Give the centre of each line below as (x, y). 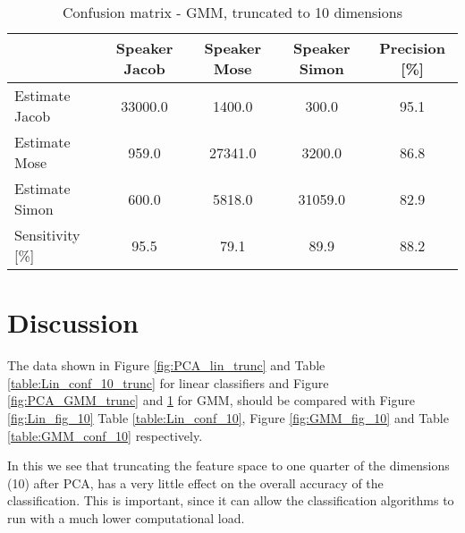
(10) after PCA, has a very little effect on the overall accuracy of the (195, 482)
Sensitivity (47, 235)
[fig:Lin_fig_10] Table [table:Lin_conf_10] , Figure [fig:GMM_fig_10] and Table (228, 417)
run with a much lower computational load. (126, 517)
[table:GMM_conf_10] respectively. (105, 435)
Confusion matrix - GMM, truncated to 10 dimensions (232, 12)
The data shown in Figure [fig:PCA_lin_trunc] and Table (166, 365)
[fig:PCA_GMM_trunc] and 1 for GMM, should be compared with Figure (211, 400)
